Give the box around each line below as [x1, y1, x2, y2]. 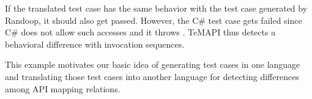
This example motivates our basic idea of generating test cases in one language [5, 58, 300, 71]
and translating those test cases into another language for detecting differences [5, 70, 299, 82]
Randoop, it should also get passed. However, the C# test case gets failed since [5, 13, 302, 26]
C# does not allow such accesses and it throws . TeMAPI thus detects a [5, 26, 276, 38]
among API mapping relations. [5, 82, 121, 95]
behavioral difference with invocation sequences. [5, 37, 185, 50]
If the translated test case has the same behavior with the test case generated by [5, 2, 308, 14]
